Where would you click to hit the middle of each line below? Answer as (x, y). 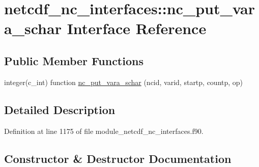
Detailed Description (60, 109)
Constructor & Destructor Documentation (118, 158)
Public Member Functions (74, 60)
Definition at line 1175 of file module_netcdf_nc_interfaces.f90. (104, 131)
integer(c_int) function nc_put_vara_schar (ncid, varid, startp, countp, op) (124, 82)
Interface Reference (137, 28)
